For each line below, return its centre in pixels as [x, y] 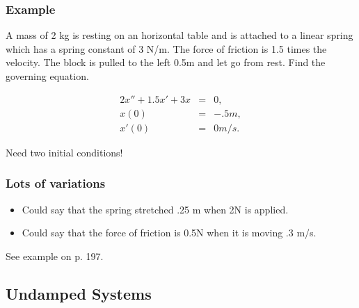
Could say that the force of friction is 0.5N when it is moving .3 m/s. [169, 233]
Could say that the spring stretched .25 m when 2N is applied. [155, 209]
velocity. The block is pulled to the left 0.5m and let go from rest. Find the [166, 62]
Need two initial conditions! [64, 152]
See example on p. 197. [55, 256]
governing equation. [47, 76]
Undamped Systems [79, 293]
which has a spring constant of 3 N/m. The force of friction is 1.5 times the [166, 48]
